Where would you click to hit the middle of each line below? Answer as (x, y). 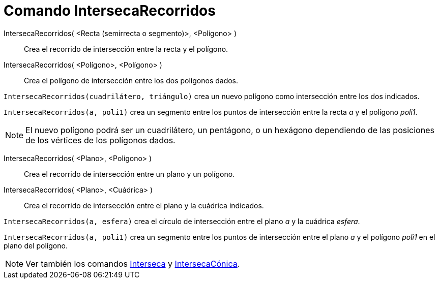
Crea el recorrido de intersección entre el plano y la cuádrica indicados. (144, 205)
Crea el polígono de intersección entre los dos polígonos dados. (131, 80)
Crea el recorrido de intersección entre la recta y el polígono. (126, 49)
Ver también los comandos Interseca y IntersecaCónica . (133, 263)
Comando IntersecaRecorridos (110, 11)
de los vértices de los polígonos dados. (100, 140)
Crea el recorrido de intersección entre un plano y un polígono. (129, 174)
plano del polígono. (36, 245)
